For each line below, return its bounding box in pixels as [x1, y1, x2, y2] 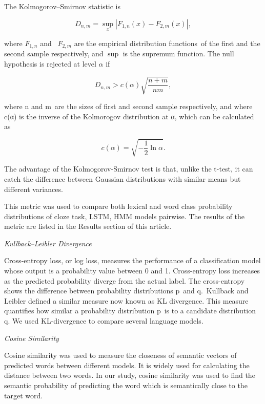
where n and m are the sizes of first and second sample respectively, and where [4, 101, 253, 111]
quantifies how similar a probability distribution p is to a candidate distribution [4, 305, 256, 316]
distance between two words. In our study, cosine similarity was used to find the [4, 370, 255, 380]
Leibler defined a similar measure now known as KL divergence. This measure [4, 295, 249, 306]
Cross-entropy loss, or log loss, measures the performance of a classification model [4, 255, 261, 266]
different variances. [4, 183, 63, 194]
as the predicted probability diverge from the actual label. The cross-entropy [4, 275, 245, 286]
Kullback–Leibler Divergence [4, 238, 92, 248]
